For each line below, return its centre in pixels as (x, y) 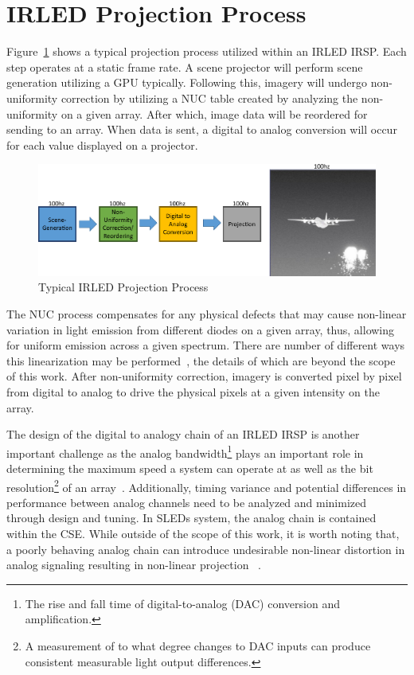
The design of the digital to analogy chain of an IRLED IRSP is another (183, 434)
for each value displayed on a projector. (102, 144)
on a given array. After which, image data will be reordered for (214, 113)
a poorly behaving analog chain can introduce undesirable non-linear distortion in (206, 549)
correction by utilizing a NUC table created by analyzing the (209, 98)
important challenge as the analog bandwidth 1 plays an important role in (185, 451)
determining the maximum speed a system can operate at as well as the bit (190, 468)
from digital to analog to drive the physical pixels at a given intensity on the (193, 391)
